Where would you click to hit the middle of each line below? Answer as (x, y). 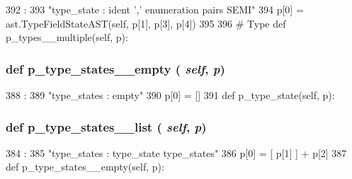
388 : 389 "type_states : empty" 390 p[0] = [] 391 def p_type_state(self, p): (170, 95)
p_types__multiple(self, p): (67, 37)
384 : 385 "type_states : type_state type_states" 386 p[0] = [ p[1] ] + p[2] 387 (176, 152)
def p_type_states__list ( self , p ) (106, 126)
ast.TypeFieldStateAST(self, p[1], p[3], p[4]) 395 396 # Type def (146, 23)
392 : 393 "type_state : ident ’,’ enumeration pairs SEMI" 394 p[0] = (155, 9)
